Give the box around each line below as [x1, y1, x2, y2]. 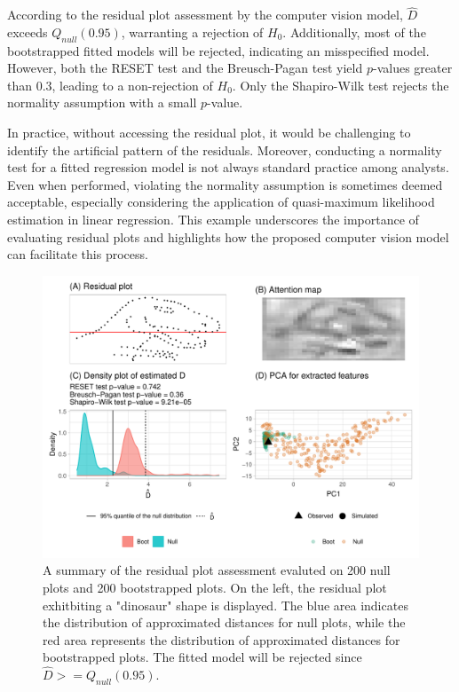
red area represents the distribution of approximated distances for [43, 630, 400, 649]
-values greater [372, 59, 453, 77]
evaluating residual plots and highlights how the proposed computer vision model [7, 227, 449, 246]
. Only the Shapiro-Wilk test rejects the [232, 75, 449, 94]
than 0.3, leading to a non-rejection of [7, 75, 213, 94]
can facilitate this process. [7, 245, 148, 263]
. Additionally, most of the [282, 22, 426, 41]
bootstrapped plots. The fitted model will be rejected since [43, 648, 362, 666]
